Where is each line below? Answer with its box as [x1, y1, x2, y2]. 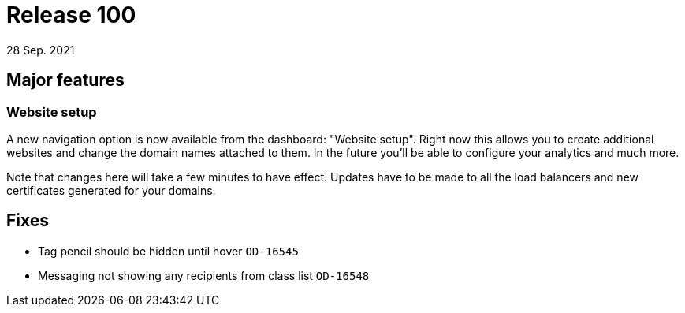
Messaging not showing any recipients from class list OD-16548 [38, 268, 370, 282]
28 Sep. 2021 [6, 43, 75, 57]
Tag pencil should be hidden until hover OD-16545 [38, 244, 299, 258]
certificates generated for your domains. [6, 183, 216, 197]
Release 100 [6, 2, 136, 28]
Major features [6, 70, 125, 91]
